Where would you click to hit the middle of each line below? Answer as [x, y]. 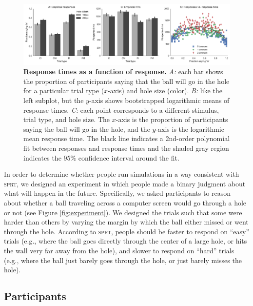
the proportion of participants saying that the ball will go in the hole [126, 81]
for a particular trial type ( [64, 91]
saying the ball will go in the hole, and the [87, 129]
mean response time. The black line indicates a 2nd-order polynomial [127, 138]
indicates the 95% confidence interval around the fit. [101, 157]
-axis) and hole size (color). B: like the [165, 91]
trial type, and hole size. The [67, 119]
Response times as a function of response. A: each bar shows [123, 71]
